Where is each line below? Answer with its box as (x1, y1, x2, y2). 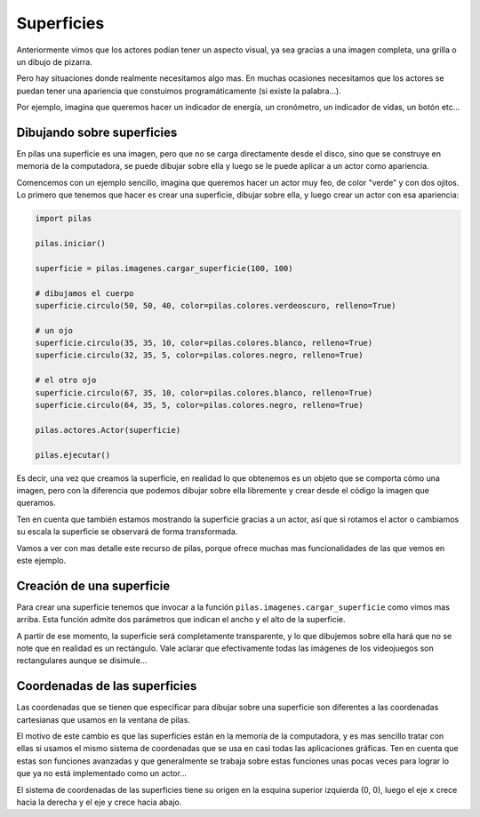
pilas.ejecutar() (35, 450, 111, 460)
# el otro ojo (35, 375, 97, 386)
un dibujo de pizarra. (16, 56, 92, 67)
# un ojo (35, 325, 74, 335)
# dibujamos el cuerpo (35, 288, 134, 298)
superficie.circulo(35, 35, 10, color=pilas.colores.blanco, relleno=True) (35, 338, 373, 348)
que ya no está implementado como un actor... (16, 768, 187, 779)
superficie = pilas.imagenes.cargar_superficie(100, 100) (35, 263, 293, 273)
